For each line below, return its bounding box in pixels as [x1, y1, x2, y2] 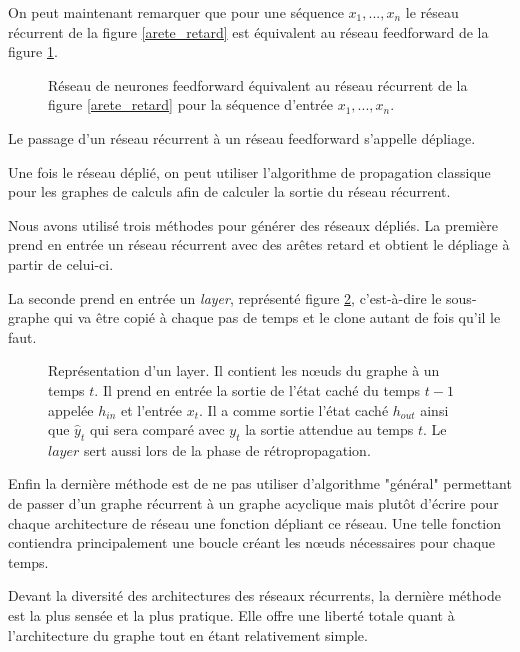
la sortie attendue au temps [245, 419, 414, 440]
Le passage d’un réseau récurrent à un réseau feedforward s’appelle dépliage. [8, 127, 476, 148]
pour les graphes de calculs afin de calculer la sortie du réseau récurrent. [8, 181, 451, 202]
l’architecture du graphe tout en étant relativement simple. [8, 624, 368, 645]
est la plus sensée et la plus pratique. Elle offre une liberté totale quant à [8, 605, 455, 626]
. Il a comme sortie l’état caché [199, 399, 389, 420]
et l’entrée [120, 399, 183, 420]
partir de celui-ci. [8, 253, 114, 274]
